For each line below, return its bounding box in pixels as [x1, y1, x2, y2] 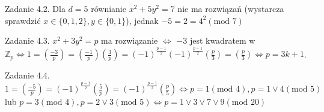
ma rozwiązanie [101, 34, 158, 47]
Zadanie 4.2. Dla [5, 2, 66, 14]
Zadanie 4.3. [5, 34, 50, 47]
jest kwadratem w [189, 34, 255, 47]
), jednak [126, 14, 159, 26]
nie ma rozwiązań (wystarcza [177, 2, 284, 14]
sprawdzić [5, 14, 41, 26]
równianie [91, 2, 126, 14]
